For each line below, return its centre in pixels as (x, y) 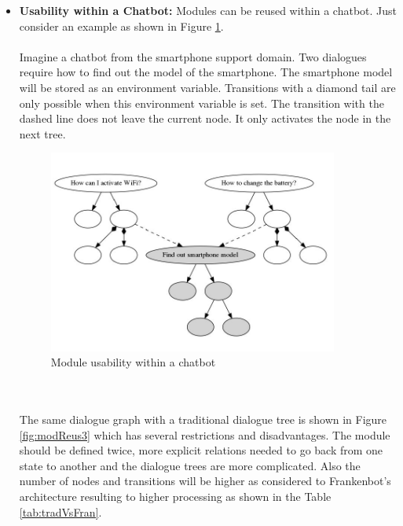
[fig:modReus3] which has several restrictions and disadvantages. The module (205, 434)
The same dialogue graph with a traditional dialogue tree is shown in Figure (203, 419)
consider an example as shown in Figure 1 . (121, 26)
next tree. (42, 133)
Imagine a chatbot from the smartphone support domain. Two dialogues (193, 56)
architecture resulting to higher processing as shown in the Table (175, 497)
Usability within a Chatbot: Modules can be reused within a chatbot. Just (208, 10)
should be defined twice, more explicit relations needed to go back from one (201, 450)
